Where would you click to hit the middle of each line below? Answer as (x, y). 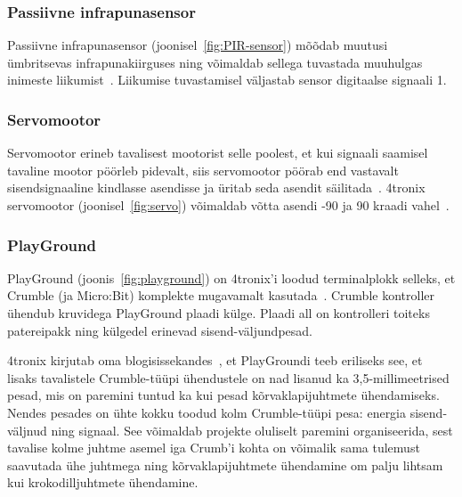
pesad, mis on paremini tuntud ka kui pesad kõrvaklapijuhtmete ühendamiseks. (223, 395)
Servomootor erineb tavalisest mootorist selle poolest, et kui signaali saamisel (218, 153)
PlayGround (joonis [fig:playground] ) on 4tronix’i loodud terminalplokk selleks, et (231, 277)
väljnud (27, 430)
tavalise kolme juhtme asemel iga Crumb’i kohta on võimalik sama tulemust (214, 448)
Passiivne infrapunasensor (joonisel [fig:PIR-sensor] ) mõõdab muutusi (198, 45)
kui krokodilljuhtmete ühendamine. (103, 482)
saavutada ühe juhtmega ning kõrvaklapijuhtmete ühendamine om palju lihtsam (225, 464)
